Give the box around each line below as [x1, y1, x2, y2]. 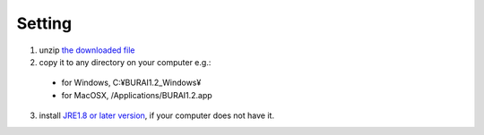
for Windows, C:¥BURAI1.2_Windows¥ [61, 77, 202, 89]
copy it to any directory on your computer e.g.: [39, 56, 212, 67]
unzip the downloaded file [39, 45, 135, 55]
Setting [16, 13, 72, 33]
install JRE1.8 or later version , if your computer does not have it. [39, 110, 275, 121]
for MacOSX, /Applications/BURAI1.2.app [61, 89, 212, 100]
